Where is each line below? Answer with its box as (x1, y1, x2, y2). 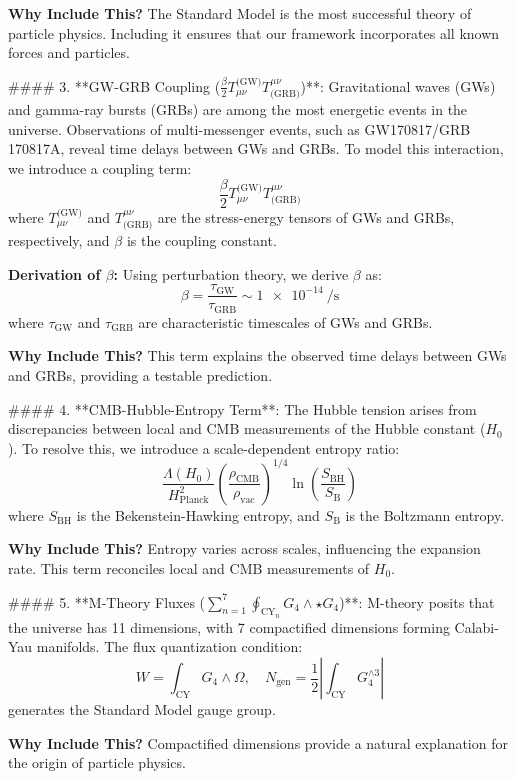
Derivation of (8, 263, 101, 284)
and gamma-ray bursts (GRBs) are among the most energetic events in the (8, 99, 468, 120)
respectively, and (8, 230, 110, 251)
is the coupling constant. (126, 230, 277, 251)
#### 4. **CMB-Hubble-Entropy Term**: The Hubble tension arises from (8, 398, 477, 419)
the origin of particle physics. (8, 752, 186, 773)
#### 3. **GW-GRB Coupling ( (8, 75, 221, 96)
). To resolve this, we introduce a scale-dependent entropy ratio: (8, 437, 400, 458)
